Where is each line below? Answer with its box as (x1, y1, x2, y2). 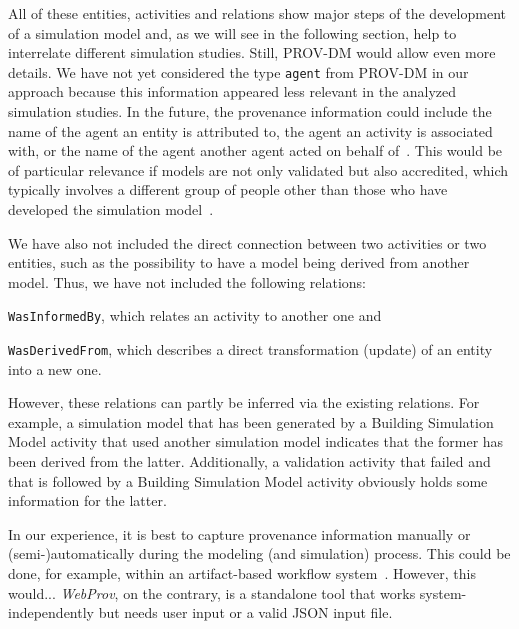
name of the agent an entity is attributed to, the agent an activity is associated (8, 120, 493, 141)
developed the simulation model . (8, 199, 214, 219)
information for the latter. (8, 490, 167, 511)
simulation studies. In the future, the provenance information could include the (8, 101, 492, 122)
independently (8, 602, 94, 623)
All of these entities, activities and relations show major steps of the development (8, 3, 506, 23)
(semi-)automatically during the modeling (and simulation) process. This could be (8, 543, 511, 564)
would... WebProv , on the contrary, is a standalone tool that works (8, 582, 416, 603)
